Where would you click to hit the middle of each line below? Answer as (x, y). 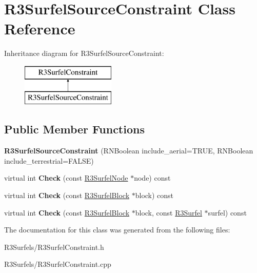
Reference (40, 28)
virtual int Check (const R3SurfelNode (66, 178)
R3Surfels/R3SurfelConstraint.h (54, 247)
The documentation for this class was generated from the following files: (117, 230)
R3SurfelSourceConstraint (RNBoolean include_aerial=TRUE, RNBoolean (129, 151)
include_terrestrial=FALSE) (49, 160)
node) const (152, 178)
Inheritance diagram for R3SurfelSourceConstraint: (84, 53)
